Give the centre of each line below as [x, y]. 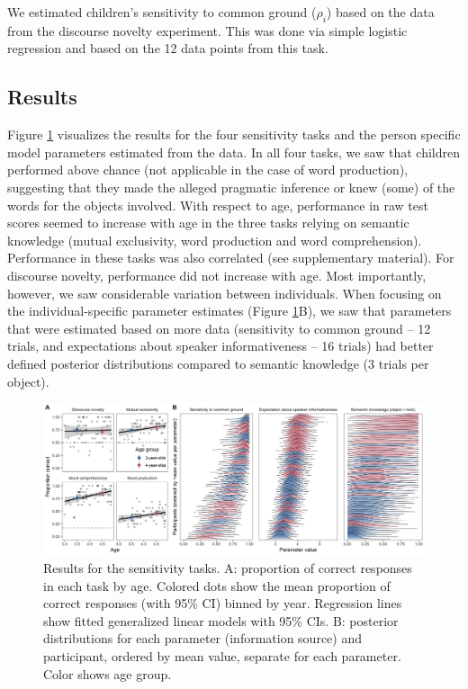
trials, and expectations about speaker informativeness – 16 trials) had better [220, 346]
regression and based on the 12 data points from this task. [168, 48]
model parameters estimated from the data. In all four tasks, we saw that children [234, 152]
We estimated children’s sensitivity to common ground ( [162, 12]
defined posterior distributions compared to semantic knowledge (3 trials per [218, 363]
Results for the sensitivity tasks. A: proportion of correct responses [228, 568]
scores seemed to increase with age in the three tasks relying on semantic [208, 223]
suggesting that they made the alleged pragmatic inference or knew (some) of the [231, 187]
